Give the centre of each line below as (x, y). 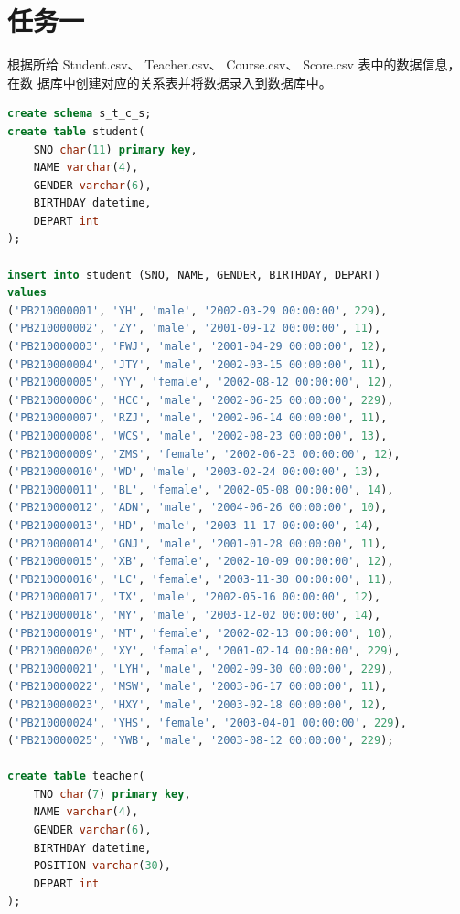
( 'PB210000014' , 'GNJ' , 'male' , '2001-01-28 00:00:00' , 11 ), (198, 543)
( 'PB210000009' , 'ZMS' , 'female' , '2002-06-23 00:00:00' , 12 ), (204, 454)
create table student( (76, 131)
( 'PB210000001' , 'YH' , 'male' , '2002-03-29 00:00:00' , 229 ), (198, 310)
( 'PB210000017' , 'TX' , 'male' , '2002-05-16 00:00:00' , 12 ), (194, 597)
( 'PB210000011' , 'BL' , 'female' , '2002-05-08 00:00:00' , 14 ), (201, 489)
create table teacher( (76, 776)
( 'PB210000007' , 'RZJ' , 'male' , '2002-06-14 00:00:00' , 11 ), (198, 418)
